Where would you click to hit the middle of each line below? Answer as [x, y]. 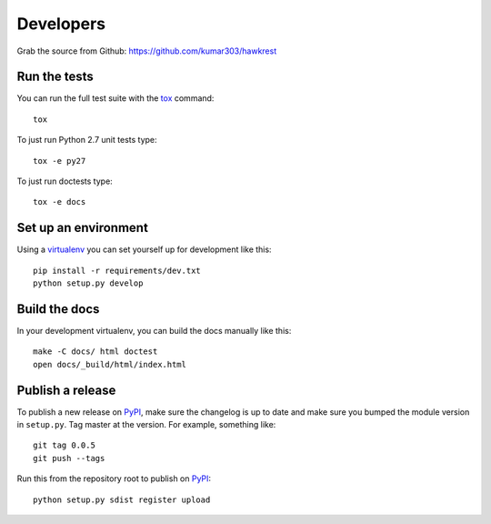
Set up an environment [83, 228]
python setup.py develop [88, 283]
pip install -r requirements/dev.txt [117, 270]
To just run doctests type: [65, 181]
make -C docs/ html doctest [95, 352]
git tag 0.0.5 [64, 445]
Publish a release [66, 390]
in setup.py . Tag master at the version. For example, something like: [146, 425]
